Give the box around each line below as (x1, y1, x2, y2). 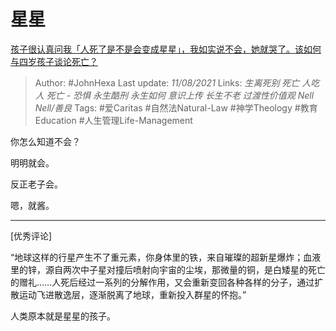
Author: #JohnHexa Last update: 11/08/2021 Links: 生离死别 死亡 (34, 76, 300, 89)
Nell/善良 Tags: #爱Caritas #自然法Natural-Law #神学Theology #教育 (34, 101, 318, 114)
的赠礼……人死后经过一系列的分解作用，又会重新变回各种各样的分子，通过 (10, 276, 315, 288)
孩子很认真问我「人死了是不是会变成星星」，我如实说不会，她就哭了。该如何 (10, 43, 322, 55)
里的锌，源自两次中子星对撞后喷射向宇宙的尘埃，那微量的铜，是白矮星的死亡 (10, 263, 326, 275)
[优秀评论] (10, 230, 53, 242)
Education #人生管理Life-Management (34, 114, 193, 126)
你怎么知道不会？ (10, 135, 81, 147)
